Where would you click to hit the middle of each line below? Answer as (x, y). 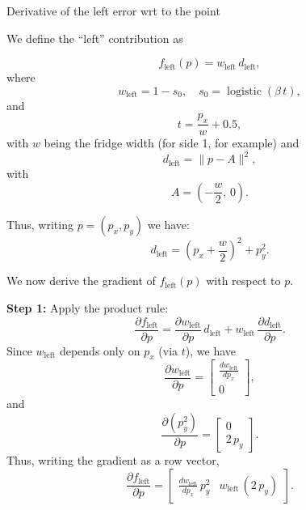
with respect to (243, 280)
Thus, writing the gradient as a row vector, (113, 460)
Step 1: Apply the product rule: (88, 307)
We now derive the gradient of (81, 280)
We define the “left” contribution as (95, 38)
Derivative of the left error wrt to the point (113, 11)
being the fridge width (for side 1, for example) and (172, 143)
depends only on (100, 350)
